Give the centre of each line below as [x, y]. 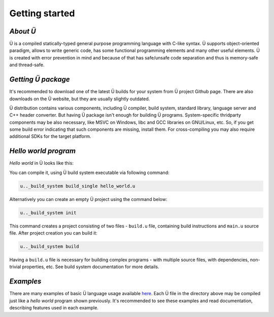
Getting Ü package [40, 80]
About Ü [23, 31]
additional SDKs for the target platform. [50, 136]
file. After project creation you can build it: [53, 233]
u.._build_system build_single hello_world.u [78, 186]
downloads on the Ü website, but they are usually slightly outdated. [80, 99]
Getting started [42, 13]
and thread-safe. [27, 65]
